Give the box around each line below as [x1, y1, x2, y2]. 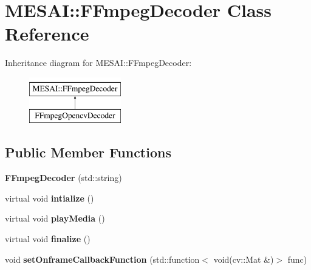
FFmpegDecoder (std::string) [5, 171, 122, 184]
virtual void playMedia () [5, 212, 105, 225]
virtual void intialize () [5, 191, 94, 204]
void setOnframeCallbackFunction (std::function [5, 252, 200, 265]
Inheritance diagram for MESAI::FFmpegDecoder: [5, 56, 192, 69]
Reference [5, 21, 89, 46]
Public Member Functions [5, 143, 171, 162]
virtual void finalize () [5, 232, 91, 245]
